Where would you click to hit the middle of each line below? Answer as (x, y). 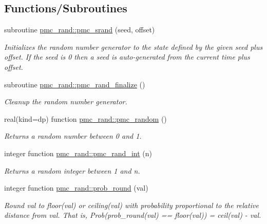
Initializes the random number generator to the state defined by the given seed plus (133, 46)
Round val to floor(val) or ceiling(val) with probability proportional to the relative (131, 205)
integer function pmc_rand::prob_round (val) (76, 188)
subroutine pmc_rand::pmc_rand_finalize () (75, 84)
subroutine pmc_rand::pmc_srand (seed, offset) (80, 30)
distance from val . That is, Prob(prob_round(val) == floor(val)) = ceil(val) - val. (133, 215)
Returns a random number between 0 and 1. (73, 136)
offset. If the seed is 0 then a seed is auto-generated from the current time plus (127, 57)
